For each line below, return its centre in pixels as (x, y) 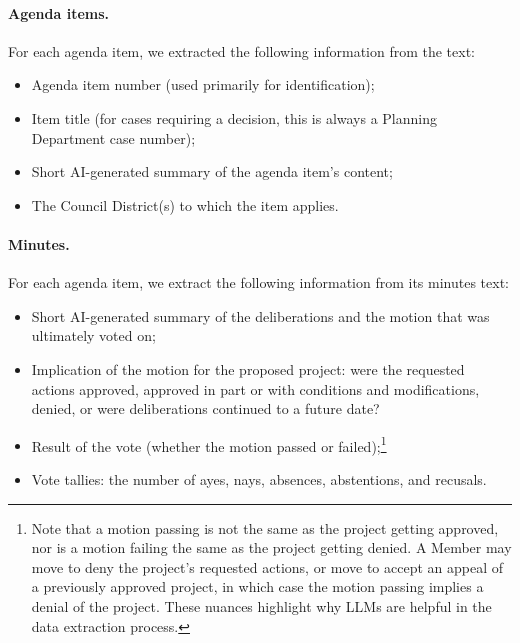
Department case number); (113, 137)
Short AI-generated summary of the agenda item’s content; (212, 171)
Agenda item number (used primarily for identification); (203, 84)
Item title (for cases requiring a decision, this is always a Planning (234, 117)
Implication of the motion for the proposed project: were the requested (248, 368)
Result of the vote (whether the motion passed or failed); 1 (209, 444)
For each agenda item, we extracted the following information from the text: (242, 50)
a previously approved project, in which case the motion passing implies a (257, 586)
